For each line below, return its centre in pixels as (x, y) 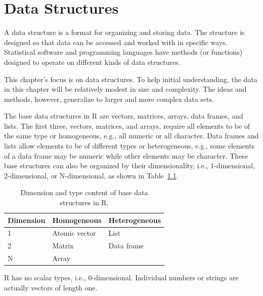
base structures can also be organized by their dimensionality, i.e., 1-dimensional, (130, 165)
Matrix (63, 246)
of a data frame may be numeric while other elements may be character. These (126, 155)
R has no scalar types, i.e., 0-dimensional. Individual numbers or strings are (121, 277)
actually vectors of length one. (51, 287)
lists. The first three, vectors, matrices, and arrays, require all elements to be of (127, 125)
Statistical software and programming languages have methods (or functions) (123, 52)
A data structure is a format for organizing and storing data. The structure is (124, 32)
